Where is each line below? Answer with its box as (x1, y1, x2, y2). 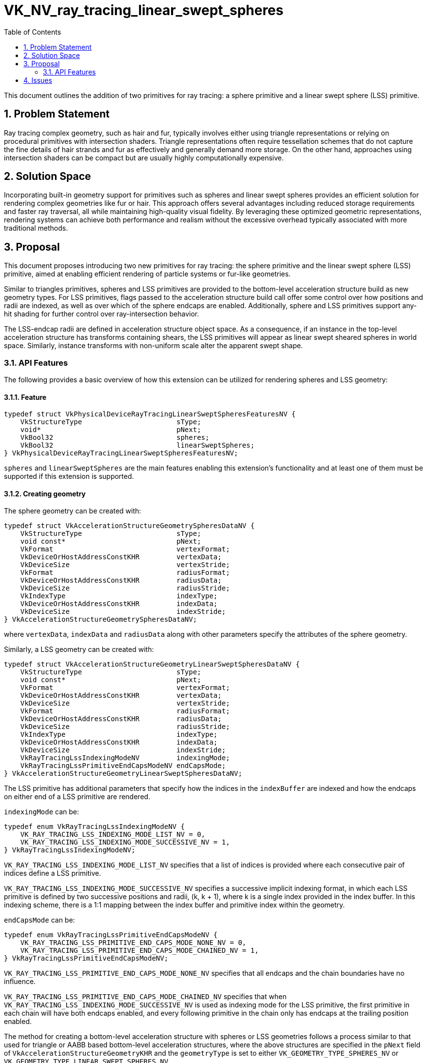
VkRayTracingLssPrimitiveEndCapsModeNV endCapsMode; (20, 762, 226, 770)
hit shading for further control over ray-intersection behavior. (4, 310, 199, 318)
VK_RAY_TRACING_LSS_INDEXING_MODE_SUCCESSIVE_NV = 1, (20, 838, 230, 846)
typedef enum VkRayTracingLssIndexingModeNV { (4, 823, 185, 831)
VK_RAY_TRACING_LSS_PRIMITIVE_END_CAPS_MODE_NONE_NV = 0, (20, 939, 247, 947)
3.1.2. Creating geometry (4, 489, 86, 498)
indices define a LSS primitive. (4, 869, 101, 878)
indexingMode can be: (4, 807, 79, 816)
